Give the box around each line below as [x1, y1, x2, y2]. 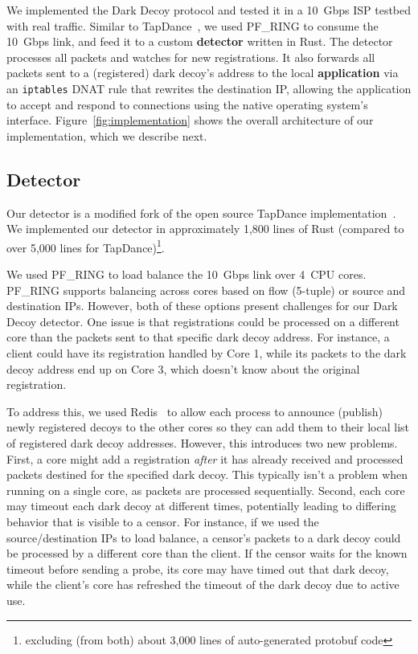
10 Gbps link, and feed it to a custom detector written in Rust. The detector [6, 33, 393, 50]
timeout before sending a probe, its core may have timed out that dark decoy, [6, 560, 389, 577]
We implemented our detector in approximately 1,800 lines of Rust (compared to [6, 220, 404, 237]
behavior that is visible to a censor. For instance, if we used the [6, 513, 319, 529]
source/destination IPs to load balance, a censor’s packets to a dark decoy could [6, 529, 401, 546]
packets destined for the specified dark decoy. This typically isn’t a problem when [6, 466, 408, 483]
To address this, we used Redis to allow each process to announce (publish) [6, 403, 383, 419]
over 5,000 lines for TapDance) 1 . [6, 236, 165, 255]
